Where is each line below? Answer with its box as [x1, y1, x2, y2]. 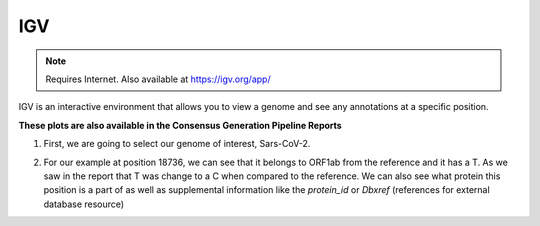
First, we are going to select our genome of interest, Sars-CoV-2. [43, 138, 311, 150]
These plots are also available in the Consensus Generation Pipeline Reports [18, 119, 342, 131]
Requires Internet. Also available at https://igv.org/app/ [45, 73, 271, 85]
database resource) [43, 198, 125, 210]
